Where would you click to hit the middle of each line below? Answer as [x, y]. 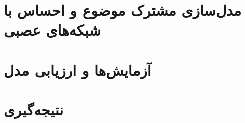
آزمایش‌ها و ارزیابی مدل [77, 69]
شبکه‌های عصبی [52, 30]
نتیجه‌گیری [33, 110]
